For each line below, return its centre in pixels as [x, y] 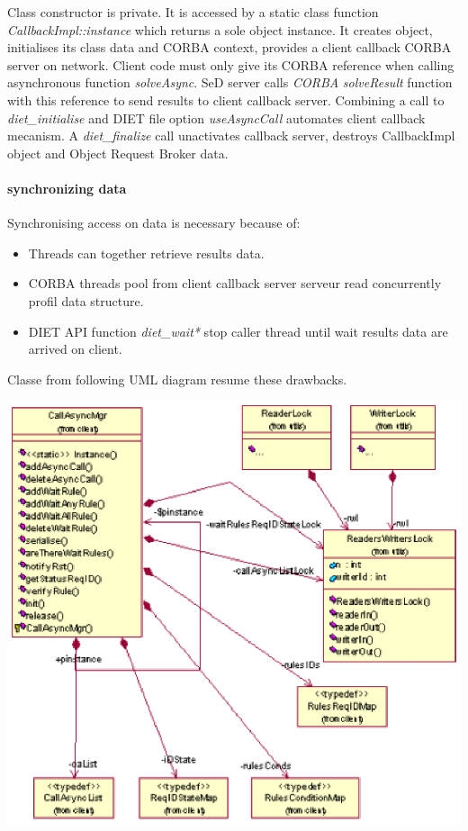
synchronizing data [67, 188]
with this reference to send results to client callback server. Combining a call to [226, 99]
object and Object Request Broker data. [118, 153]
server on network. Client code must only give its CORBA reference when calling [231, 64]
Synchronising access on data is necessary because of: [154, 223]
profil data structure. [86, 300]
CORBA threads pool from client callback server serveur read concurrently [235, 283]
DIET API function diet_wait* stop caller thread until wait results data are [238, 331]
